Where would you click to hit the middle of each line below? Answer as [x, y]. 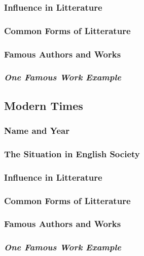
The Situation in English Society [72, 153]
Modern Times [44, 105]
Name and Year [37, 131]
